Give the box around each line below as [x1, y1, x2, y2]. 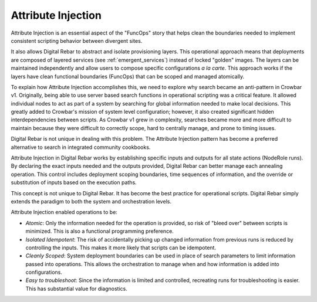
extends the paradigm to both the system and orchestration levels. [11, 198, 171, 205]
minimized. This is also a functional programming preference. [25, 228, 174, 235]
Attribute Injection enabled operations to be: [11, 209, 117, 216]
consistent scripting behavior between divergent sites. [11, 37, 143, 44]
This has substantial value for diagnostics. [25, 285, 127, 292]
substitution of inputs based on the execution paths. [11, 179, 137, 186]
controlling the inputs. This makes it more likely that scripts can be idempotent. [25, 244, 217, 251]
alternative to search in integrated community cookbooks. [11, 144, 151, 151]
